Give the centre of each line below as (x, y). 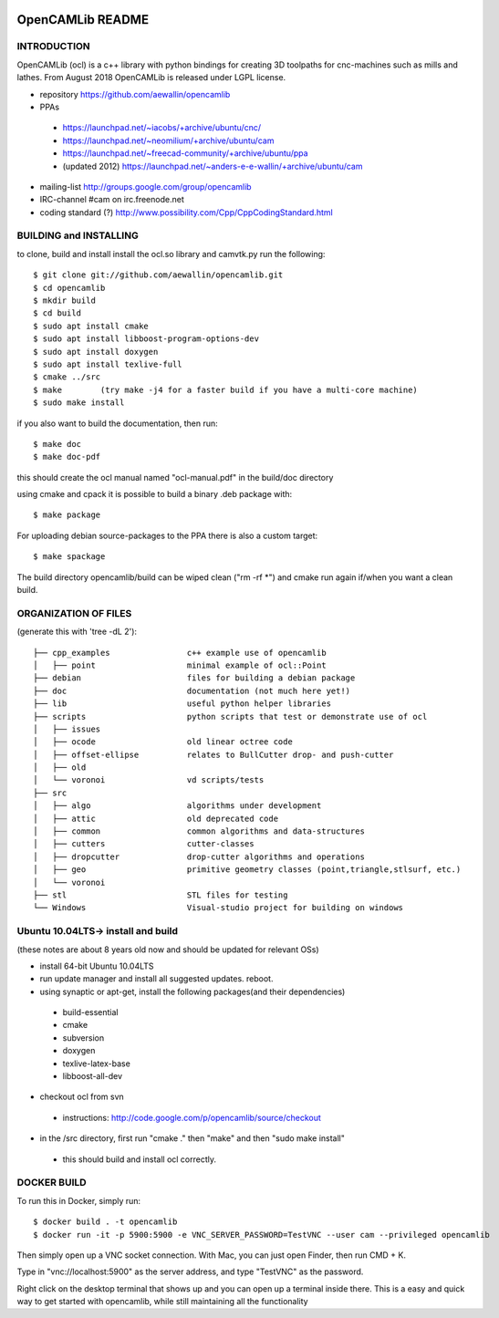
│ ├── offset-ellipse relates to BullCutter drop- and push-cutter (213, 754)
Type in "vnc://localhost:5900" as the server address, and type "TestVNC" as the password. (190, 1271)
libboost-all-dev (93, 1076)
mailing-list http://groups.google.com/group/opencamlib (146, 186)
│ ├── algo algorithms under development (177, 806)
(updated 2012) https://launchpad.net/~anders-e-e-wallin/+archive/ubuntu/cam (213, 166)
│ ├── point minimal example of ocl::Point (180, 665)
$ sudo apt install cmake (91, 326)
